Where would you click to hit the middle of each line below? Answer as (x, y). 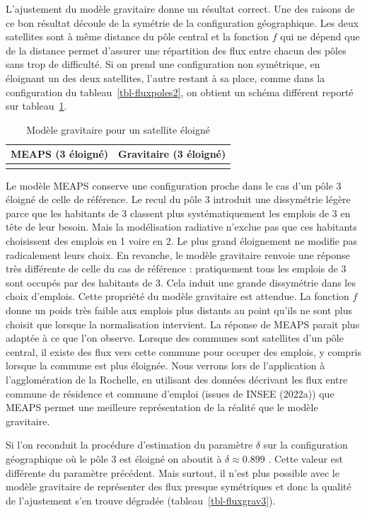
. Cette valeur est (305, 458)
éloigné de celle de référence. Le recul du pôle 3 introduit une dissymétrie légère (178, 199)
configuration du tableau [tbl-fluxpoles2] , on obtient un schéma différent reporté (180, 92)
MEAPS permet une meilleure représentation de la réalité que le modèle (162, 407)
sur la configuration (305, 445)
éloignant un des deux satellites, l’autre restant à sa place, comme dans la (165, 77)
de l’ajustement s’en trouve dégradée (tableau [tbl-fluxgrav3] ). (141, 500)
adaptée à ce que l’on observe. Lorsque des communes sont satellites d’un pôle (175, 338)
